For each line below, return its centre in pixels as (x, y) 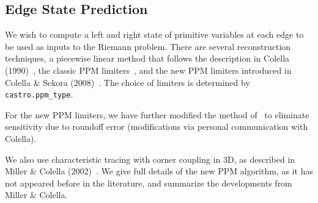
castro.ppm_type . (39, 94)
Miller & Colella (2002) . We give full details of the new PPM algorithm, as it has (159, 171)
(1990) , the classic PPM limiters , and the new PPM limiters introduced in (148, 70)
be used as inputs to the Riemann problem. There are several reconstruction (148, 46)
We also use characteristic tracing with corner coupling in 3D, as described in (150, 159)
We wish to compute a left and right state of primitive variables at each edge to (154, 34)
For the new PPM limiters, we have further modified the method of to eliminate (157, 114)
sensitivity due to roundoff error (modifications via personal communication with (157, 126)
